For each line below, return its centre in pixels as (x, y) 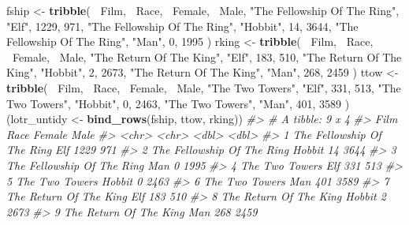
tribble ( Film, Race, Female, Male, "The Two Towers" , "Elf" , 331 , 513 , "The (204, 87)
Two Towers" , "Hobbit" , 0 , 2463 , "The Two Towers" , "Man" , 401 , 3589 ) (178, 103)
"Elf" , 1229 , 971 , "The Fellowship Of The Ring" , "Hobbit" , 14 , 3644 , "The (182, 26)
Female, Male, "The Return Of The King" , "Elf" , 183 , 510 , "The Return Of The (207, 56)
